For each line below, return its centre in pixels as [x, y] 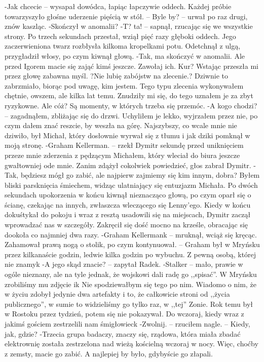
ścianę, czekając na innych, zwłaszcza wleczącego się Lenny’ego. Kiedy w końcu [128, 204]
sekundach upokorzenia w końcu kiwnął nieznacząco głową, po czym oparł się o [128, 195]
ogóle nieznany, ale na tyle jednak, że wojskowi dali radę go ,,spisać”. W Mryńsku [131, 274]
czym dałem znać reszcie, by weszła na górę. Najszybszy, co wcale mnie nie [121, 125]
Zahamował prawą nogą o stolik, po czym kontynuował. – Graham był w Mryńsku [132, 244]
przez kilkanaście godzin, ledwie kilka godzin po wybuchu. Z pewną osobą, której [130, 254]
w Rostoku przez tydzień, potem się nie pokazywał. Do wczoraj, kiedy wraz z [124, 314]
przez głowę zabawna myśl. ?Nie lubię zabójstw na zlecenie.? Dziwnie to [116, 76]
